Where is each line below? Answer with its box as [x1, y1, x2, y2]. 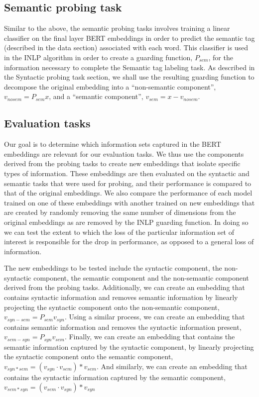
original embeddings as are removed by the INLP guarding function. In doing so [4, 216, 249, 227]
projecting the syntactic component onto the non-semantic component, [4, 301, 220, 312]
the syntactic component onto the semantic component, [4, 351, 173, 362]
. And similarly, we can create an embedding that [96, 361, 248, 371]
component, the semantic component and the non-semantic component [33, 272, 249, 283]
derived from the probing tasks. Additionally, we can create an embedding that [4, 282, 245, 293]
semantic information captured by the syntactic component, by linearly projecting [4, 341, 254, 352]
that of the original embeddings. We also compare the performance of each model [4, 188, 253, 198]
